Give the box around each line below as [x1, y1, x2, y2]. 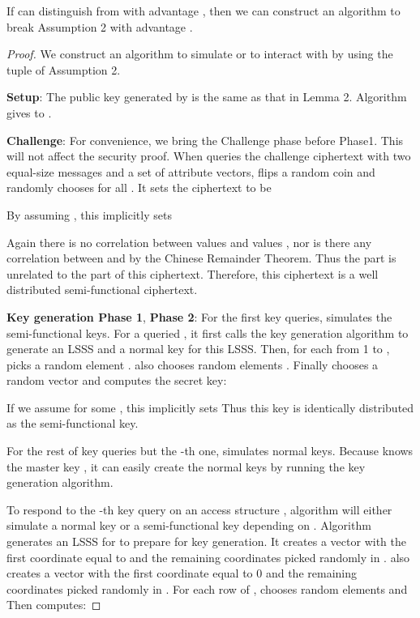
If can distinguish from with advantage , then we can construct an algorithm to [6, 2, 401, 19]
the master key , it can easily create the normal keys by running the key [6, 458, 366, 475]
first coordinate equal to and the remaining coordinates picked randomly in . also [6, 548, 410, 565]
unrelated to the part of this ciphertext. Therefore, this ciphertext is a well [6, 265, 379, 282]
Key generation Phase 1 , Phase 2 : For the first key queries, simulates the [6, 308, 392, 325]
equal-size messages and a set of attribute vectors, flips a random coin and [6, 163, 375, 180]
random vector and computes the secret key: [6, 372, 227, 389]
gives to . [6, 104, 52, 121]
